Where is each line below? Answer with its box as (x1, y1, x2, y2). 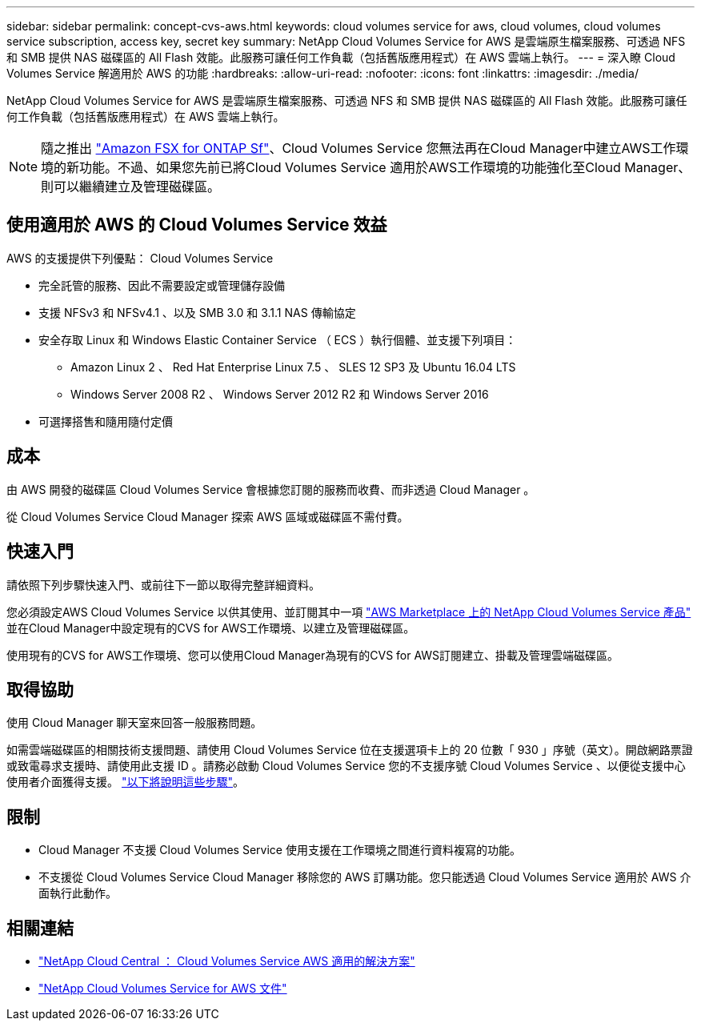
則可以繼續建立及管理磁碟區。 (41, 179, 221, 195)
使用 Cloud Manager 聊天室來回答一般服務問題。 (6, 716, 262, 730)
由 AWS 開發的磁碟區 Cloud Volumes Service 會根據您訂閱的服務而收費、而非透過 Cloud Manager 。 (6, 482, 535, 496)
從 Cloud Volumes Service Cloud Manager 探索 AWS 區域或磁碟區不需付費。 (6, 509, 409, 524)
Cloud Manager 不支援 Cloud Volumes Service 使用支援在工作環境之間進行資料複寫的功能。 (38, 843, 521, 857)
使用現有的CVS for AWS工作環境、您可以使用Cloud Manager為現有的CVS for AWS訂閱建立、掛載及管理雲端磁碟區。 (6, 648, 619, 662)
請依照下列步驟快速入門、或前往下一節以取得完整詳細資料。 (6, 577, 320, 592)
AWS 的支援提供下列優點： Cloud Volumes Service (6, 251, 274, 265)
